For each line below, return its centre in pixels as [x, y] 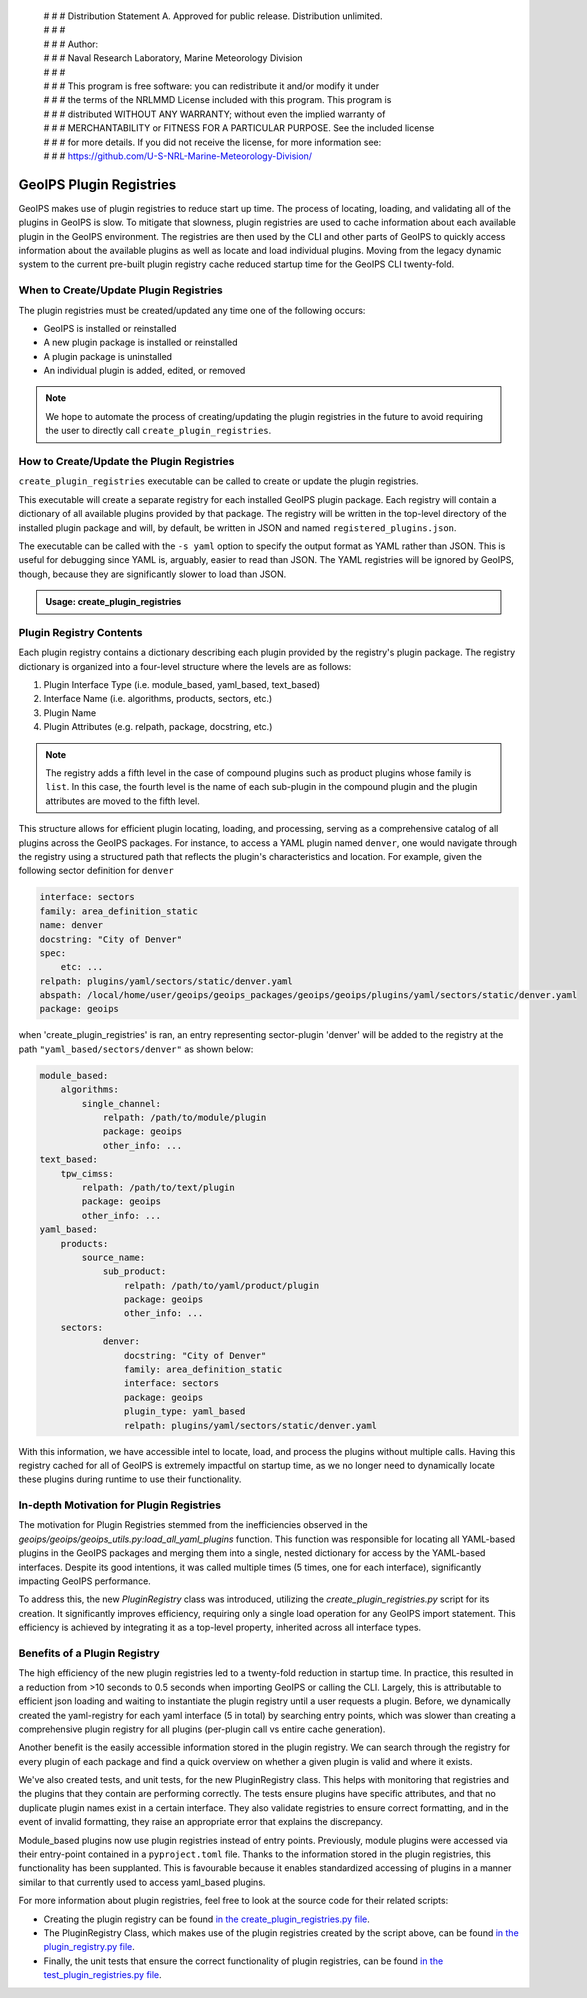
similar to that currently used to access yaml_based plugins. [142, 1882]
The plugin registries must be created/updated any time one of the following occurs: [192, 310]
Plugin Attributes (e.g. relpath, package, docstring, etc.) [158, 727]
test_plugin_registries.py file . [102, 1975]
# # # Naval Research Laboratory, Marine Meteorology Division [173, 58]
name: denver [71, 925]
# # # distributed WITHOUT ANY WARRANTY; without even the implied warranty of [214, 114]
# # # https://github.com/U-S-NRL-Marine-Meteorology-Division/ [178, 156]
